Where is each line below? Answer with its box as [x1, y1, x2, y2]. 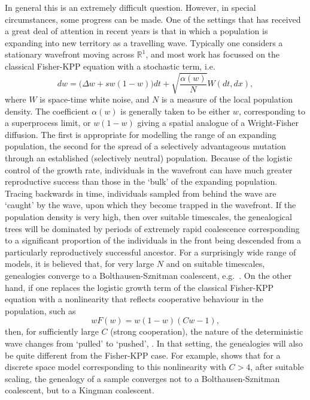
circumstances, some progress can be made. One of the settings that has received [5, 13, 301, 25]
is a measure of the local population [161, 93, 293, 106]
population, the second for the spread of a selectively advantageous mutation [5, 140, 286, 152]
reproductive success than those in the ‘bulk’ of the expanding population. [5, 175, 278, 188]
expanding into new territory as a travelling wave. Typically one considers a [5, 36, 283, 49]
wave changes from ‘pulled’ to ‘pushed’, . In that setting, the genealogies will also [5, 336, 303, 349]
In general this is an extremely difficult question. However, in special [5, 1, 256, 13]
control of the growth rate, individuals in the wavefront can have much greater [5, 163, 293, 176]
